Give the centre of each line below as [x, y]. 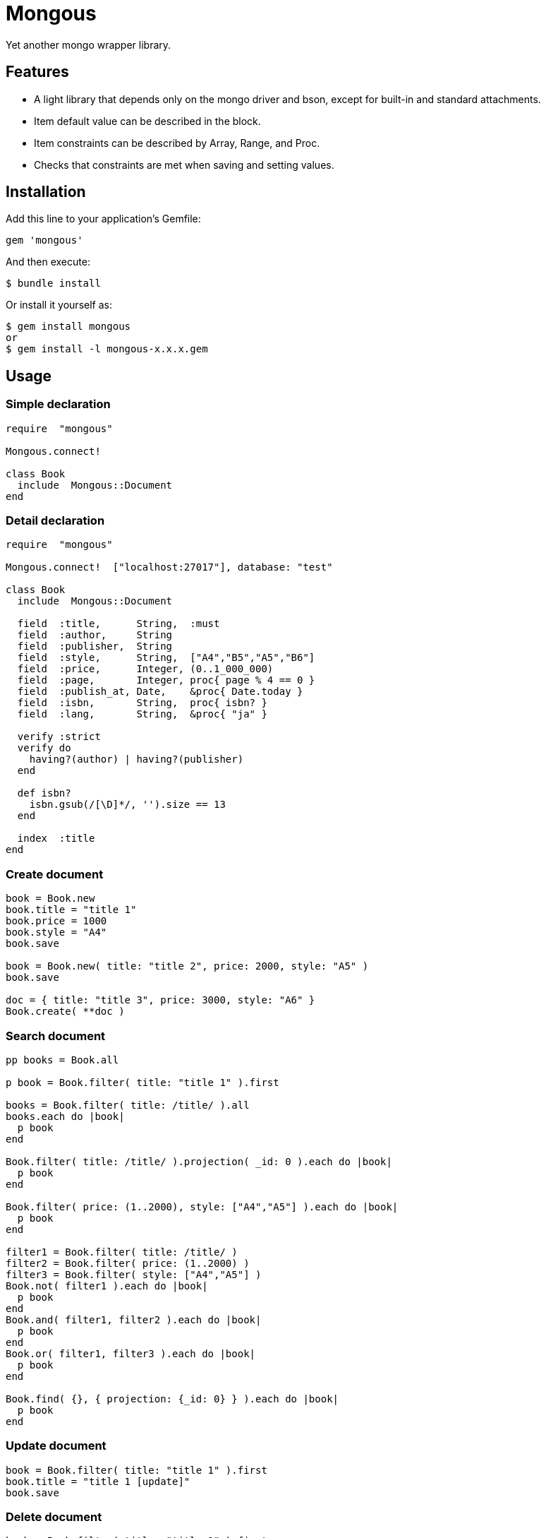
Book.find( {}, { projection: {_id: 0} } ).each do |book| [172, 1399]
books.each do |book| [65, 1116]
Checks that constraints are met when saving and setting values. [184, 165]
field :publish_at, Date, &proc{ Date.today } [160, 692]
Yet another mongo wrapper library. [89, 44]
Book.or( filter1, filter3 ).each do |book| [131, 1353]
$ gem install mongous [68, 327]
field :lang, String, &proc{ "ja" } [142, 714]
